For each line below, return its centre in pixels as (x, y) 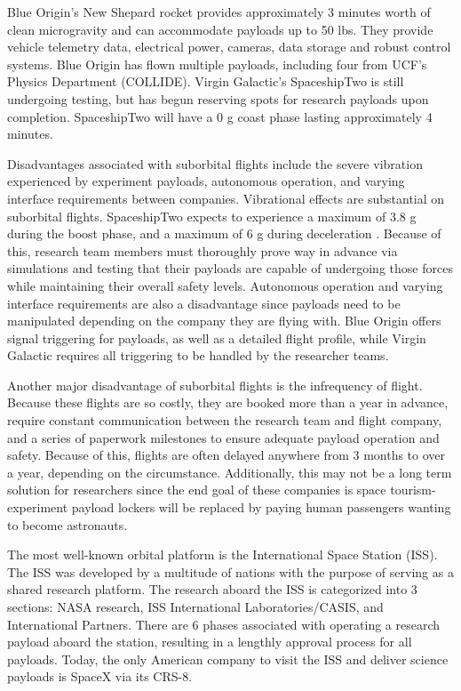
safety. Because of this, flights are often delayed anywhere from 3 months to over (227, 455)
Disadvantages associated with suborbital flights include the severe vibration (215, 163)
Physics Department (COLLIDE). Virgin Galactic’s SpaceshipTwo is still (206, 81)
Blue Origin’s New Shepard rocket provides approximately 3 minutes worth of (219, 12)
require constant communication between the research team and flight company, (225, 420)
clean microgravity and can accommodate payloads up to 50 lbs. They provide (220, 29)
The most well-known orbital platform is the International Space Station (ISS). (223, 554)
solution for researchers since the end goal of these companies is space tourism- (222, 490)
